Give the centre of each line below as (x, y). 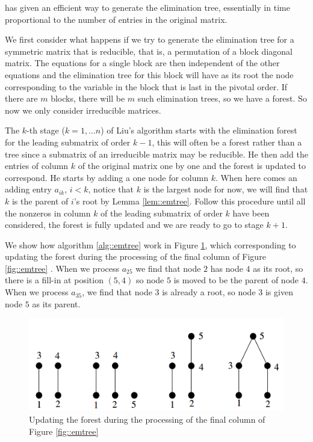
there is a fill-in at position (54, 280)
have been (251, 213)
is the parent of (40, 201)
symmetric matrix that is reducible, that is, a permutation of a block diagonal (149, 51)
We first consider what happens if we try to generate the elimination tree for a (150, 39)
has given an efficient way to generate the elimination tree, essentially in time (147, 7)
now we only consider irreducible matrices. (83, 110)
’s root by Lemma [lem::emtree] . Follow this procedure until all (190, 201)
